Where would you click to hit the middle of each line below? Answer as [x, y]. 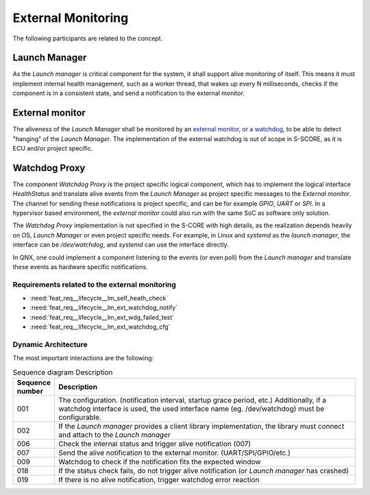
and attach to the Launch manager [114, 435]
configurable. [80, 418]
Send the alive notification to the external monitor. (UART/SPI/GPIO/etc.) [175, 453]
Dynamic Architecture [50, 344]
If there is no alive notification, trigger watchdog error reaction [159, 480]
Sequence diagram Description [63, 372]
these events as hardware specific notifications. [80, 266]
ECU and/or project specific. [53, 148]
